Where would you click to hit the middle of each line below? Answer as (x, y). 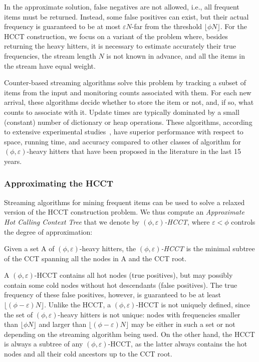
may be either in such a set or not (183, 324)
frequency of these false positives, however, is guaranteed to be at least (112, 295)
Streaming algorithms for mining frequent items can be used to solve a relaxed (124, 202)
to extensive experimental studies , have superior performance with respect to (124, 132)
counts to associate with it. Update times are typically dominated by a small (122, 112)
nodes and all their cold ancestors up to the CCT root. (88, 354)
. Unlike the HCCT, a (78, 305)
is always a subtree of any (44, 344)
